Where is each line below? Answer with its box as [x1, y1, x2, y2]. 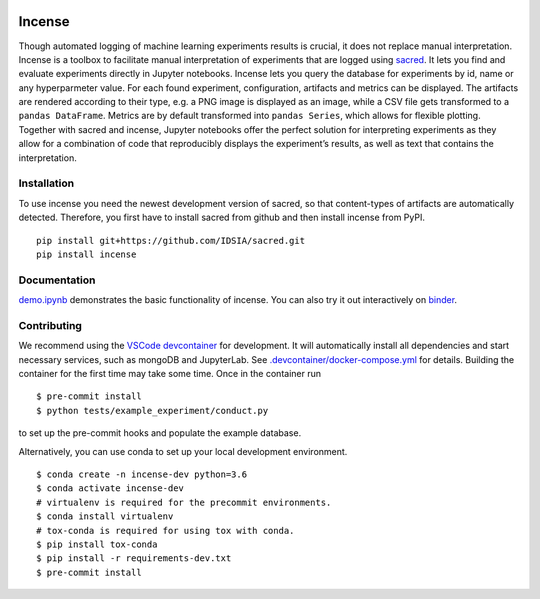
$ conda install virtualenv [36, 511, 174, 522]
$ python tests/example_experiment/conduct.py [36, 405, 269, 416]
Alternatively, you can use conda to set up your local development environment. [18, 445, 348, 457]
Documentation [18, 273, 96, 287]
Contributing [18, 318, 82, 332]
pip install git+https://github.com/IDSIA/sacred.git [36, 235, 305, 246]
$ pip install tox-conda [36, 538, 158, 550]
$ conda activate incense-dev [36, 483, 185, 494]
